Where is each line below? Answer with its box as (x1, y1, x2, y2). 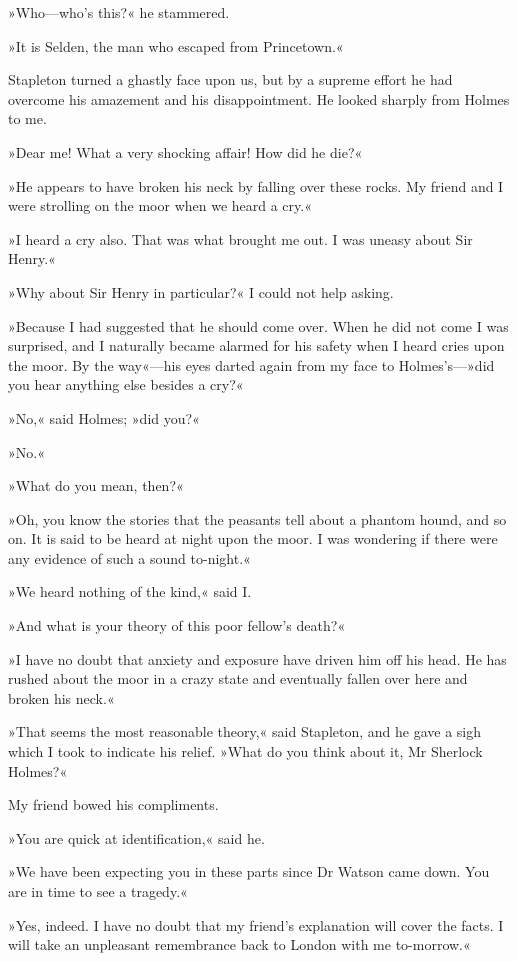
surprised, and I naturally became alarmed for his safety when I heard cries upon (8, 335, 505, 356)
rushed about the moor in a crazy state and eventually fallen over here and (8, 668, 468, 689)
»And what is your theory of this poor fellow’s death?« (8, 615, 346, 636)
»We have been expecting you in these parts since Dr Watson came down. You (8, 861, 490, 882)
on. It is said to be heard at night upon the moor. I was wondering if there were (8, 528, 498, 549)
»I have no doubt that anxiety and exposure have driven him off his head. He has (8, 648, 507, 669)
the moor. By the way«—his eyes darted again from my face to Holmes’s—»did (8, 354, 495, 375)
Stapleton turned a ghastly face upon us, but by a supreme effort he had (8, 69, 453, 90)
